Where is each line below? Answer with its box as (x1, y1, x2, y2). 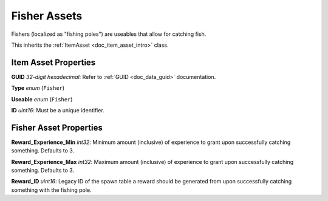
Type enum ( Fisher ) (11, 84, 65, 92)
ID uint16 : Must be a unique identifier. (11, 107, 104, 114)
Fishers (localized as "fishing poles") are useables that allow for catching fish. (11, 30, 207, 38)
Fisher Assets (11, 9, 83, 22)
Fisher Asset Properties (11, 122, 103, 133)
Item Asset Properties (11, 57, 96, 67)
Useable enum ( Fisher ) (11, 95, 73, 103)
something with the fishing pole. (11, 186, 92, 194)
